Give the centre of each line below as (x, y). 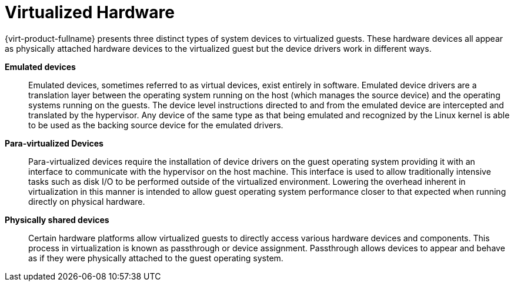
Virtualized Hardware (90, 12)
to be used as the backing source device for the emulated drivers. (156, 125)
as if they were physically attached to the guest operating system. (156, 258)
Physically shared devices (57, 220)
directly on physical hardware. (87, 201)
